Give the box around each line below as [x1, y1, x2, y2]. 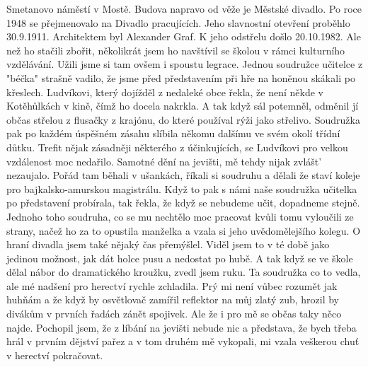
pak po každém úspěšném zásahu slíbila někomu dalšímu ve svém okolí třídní [6, 126, 340, 141]
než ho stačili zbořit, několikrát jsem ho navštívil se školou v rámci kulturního [6, 42, 345, 57]
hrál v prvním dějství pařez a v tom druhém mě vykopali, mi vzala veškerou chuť [6, 334, 360, 349]
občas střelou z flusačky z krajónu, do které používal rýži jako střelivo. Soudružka [6, 112, 360, 127]
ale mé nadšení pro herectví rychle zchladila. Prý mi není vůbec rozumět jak [6, 278, 338, 293]
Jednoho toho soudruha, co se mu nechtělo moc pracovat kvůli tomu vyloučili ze [6, 209, 354, 223]
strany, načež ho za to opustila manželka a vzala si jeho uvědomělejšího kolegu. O [6, 223, 361, 238]
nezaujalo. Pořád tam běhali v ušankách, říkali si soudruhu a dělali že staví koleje [6, 168, 360, 182]
